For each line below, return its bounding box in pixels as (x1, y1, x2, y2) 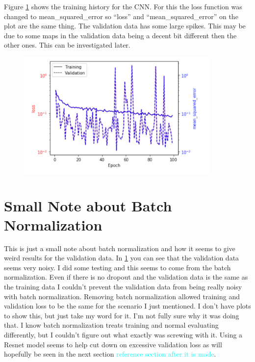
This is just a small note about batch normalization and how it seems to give (4, 243, 235, 253)
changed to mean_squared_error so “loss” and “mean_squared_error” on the (4, 11, 238, 21)
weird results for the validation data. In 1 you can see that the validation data (4, 253, 239, 263)
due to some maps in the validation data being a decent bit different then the (4, 30, 237, 40)
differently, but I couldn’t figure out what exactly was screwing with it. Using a (4, 330, 243, 340)
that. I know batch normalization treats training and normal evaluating (4, 320, 219, 330)
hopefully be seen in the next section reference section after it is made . (4, 349, 216, 359)
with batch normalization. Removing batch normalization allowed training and (4, 291, 240, 301)
